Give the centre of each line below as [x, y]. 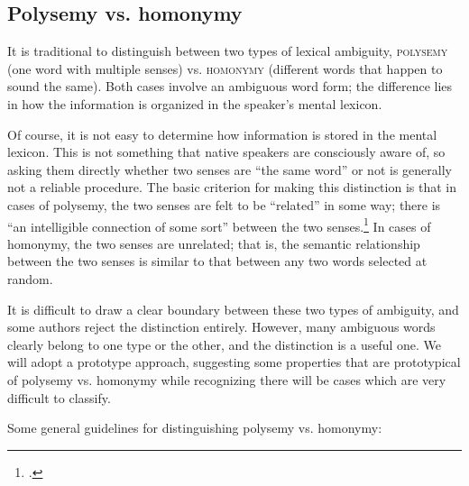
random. [30, 278]
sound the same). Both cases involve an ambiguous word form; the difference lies [230, 86]
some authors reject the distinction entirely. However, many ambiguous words [221, 327]
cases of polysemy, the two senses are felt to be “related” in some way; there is [224, 204]
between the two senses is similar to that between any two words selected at [217, 261]
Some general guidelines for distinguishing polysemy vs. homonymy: [195, 428]
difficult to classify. [59, 397]
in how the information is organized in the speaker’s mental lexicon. [195, 103]
